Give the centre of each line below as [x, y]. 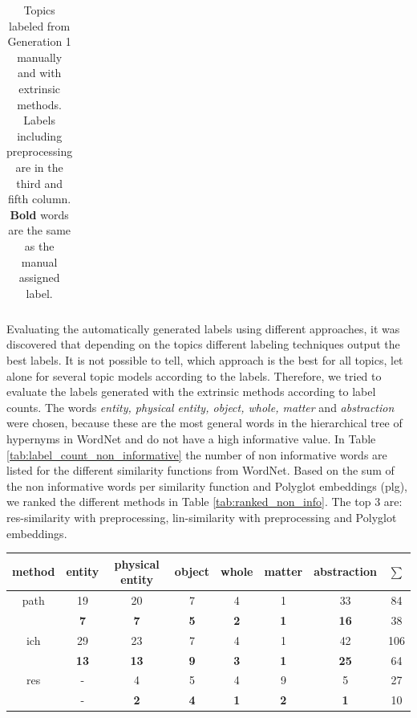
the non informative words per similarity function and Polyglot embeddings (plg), [207, 485]
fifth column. [40, 199]
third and [39, 183]
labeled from [40, 25]
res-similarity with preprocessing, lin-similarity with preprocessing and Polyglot [202, 517]
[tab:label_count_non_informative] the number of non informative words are [197, 454]
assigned [39, 277]
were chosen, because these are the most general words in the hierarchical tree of [204, 423]
